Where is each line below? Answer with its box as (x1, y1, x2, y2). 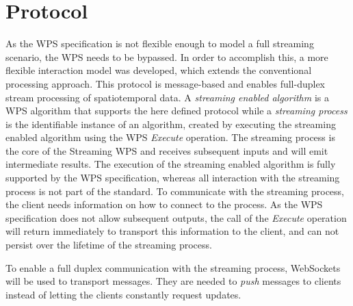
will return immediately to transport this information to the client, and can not (5, 224, 339, 238)
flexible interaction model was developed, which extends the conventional (5, 63, 312, 77)
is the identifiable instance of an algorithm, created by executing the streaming (5, 116, 336, 131)
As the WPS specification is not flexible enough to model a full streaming (5, 36, 314, 51)
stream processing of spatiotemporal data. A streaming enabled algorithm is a (5, 90, 329, 104)
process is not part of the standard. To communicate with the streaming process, (5, 183, 344, 198)
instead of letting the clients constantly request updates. (5, 287, 241, 301)
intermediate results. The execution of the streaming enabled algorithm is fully (5, 157, 336, 171)
